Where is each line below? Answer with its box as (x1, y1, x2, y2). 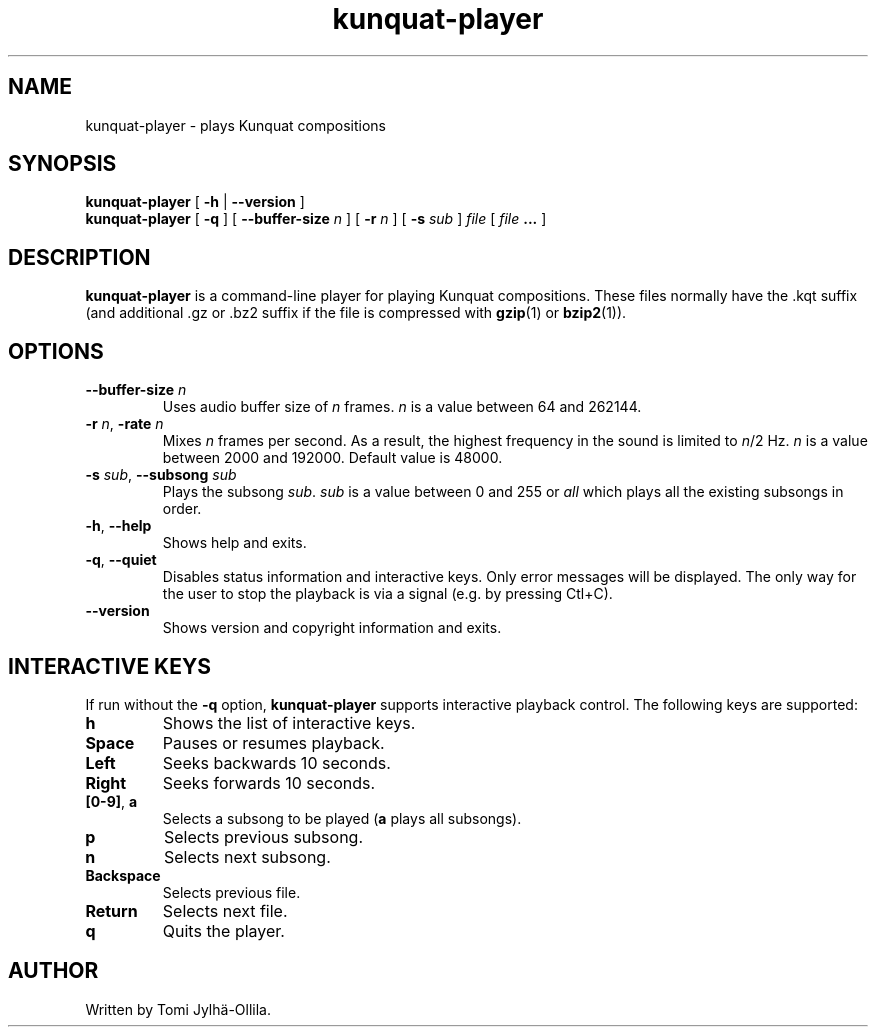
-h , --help (85, 517, 152, 535)
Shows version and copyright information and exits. (162, 619, 502, 637)
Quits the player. (162, 920, 285, 941)
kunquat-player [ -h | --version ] (85, 193, 305, 211)
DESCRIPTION (8, 244, 151, 270)
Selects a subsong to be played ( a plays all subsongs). (162, 809, 522, 827)
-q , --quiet (85, 551, 157, 569)
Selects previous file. (162, 883, 301, 901)
